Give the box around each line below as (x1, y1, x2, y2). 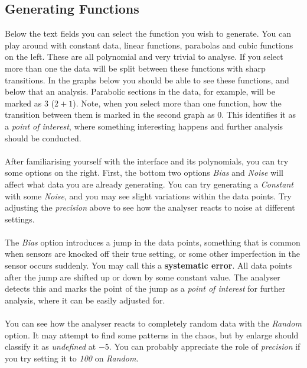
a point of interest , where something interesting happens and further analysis (5, 120, 283, 132)
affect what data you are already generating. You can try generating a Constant (5, 177, 293, 190)
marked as (5, 96, 42, 109)
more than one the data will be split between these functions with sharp (5, 62, 266, 74)
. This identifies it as (221, 108, 296, 121)
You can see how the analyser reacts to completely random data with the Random (5, 317, 302, 330)
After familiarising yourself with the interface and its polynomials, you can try (5, 154, 289, 167)
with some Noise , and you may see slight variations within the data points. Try (5, 189, 292, 202)
